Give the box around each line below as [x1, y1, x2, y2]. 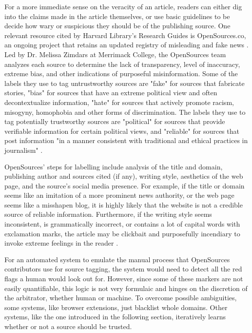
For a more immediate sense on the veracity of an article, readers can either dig [4, 1, 242, 11]
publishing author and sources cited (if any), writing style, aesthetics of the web [4, 171, 243, 181]
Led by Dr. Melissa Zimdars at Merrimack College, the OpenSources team [4, 49, 226, 59]
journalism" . [4, 145, 43, 155]
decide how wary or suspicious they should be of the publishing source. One [4, 21, 231, 31]
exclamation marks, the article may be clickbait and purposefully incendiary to [4, 228, 240, 238]
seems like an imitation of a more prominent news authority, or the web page [4, 190, 234, 200]
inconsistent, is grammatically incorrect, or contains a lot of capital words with [4, 219, 240, 229]
